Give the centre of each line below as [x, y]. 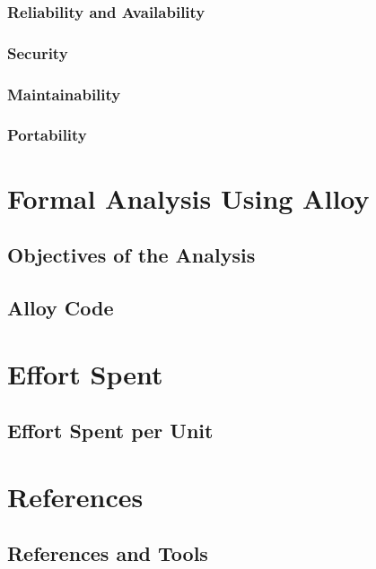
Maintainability [64, 94]
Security [38, 52]
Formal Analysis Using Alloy [188, 198]
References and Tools [108, 553]
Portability [47, 135]
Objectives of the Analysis [131, 255]
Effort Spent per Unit [110, 431]
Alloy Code [61, 307]
